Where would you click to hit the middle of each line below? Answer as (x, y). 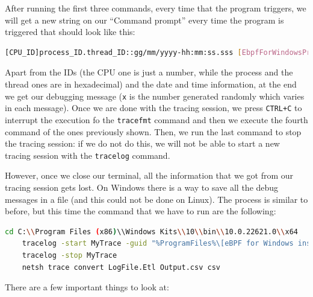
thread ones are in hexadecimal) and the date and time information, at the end (151, 84)
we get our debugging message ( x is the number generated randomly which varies (155, 96)
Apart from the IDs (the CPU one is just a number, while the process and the (149, 72)
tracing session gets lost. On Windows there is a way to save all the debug (142, 187)
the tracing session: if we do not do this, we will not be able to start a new (142, 143)
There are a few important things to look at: (87, 287)
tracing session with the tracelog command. (88, 155)
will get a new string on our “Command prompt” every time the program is (144, 20)
